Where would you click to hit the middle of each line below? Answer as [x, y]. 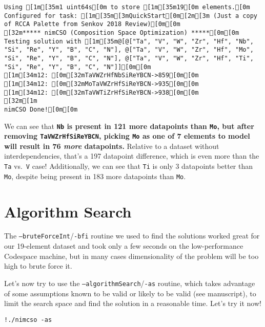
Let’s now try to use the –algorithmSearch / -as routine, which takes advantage [130, 283]
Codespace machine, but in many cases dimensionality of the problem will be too [131, 256]
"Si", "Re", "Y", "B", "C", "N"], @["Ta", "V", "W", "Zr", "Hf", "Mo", [129, 50]
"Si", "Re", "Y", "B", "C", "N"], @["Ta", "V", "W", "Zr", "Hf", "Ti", [129, 58]
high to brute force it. [38, 266]
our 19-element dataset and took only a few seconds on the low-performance [124, 246]
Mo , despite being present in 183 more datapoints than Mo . [95, 176]
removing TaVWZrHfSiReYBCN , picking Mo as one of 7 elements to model [127, 136]
